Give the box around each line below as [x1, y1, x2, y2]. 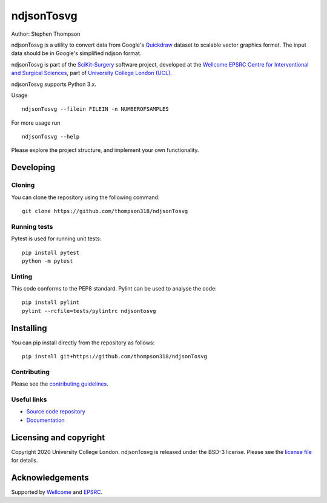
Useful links [11, 395, 47, 404]
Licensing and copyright [11, 432, 105, 442]
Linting [11, 272, 33, 281]
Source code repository [26, 408, 85, 415]
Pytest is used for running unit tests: [11, 235, 102, 242]
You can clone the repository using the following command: [11, 194, 160, 201]
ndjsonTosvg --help [22, 133, 80, 140]
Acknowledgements [11, 472, 89, 482]
